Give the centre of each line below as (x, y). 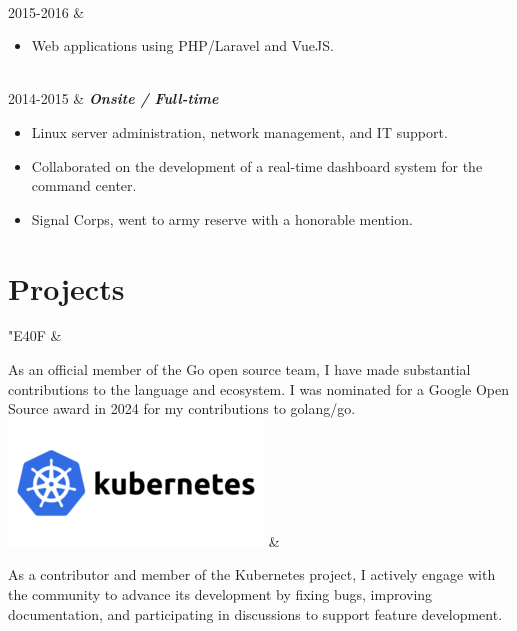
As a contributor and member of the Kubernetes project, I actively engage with (252, 574)
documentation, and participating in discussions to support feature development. (255, 613)
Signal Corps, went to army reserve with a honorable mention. (222, 218)
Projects (66, 287)
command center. (84, 185)
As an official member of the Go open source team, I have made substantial (239, 369)
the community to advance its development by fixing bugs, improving (220, 594)
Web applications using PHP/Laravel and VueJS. (182, 45)
